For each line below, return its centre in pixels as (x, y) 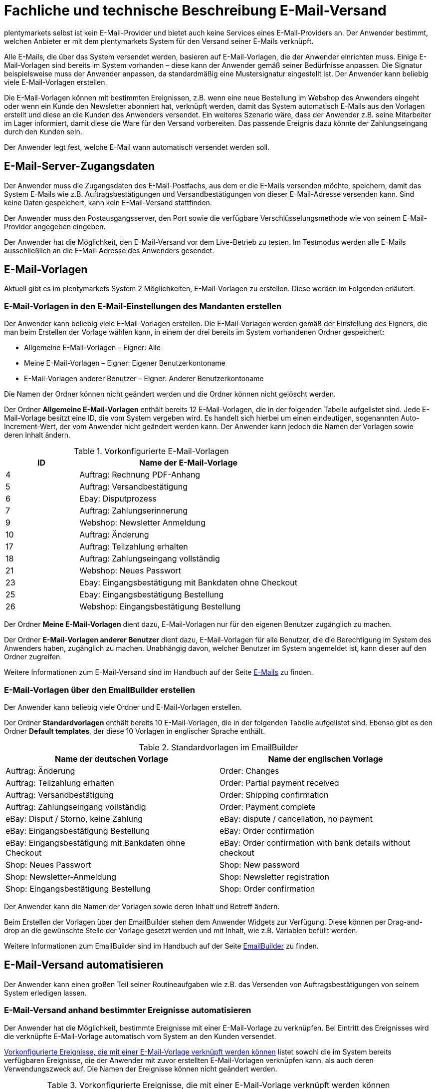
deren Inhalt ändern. (37, 435)
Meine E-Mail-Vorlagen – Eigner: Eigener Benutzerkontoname (125, 363)
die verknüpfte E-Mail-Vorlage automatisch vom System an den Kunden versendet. (140, 1036)
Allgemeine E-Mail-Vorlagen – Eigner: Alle (92, 348)
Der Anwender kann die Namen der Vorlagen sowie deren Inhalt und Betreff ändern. (142, 906)
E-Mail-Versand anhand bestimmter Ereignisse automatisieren (128, 1010)
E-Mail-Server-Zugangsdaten (80, 166)
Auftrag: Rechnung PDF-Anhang (140, 475)
